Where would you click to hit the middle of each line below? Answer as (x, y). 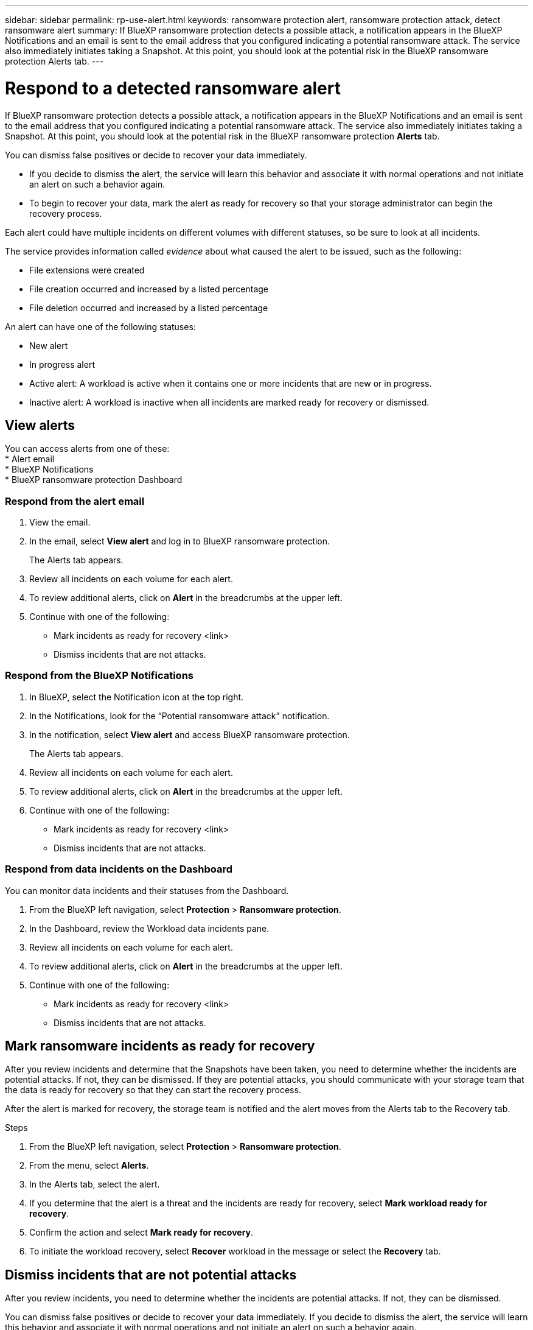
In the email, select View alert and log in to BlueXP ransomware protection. (180, 541)
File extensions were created (87, 270)
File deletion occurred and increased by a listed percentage (149, 308)
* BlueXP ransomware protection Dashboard (94, 480)
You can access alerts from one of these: (87, 449)
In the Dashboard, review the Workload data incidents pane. (149, 928)
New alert (49, 345)
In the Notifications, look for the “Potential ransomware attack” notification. (179, 716)
